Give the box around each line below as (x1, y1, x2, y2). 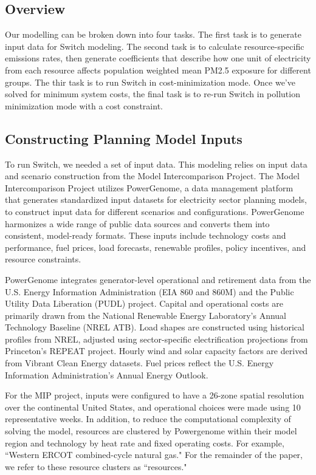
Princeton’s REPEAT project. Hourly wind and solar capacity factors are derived (5, 344, 308, 357)
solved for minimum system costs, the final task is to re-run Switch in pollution (5, 87, 300, 100)
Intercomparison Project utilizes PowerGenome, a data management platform (5, 181, 294, 194)
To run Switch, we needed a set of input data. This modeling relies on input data (5, 157, 307, 170)
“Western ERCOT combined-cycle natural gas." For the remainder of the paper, (5, 448, 303, 461)
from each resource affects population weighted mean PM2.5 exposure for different (5, 63, 311, 76)
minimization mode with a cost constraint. (5, 99, 163, 112)
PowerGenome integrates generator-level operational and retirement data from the (5, 273, 311, 285)
